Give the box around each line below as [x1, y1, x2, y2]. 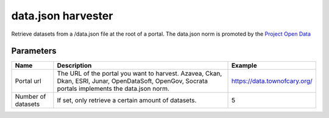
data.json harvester [11, 9, 113, 22]
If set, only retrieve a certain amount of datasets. [57, 96, 197, 105]
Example [231, 61, 257, 70]
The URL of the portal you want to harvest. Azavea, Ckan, [57, 70, 222, 78]
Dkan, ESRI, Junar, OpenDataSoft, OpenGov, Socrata [57, 77, 208, 85]
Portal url [15, 77, 42, 85]
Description [57, 61, 92, 70]
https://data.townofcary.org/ [231, 77, 313, 85]
